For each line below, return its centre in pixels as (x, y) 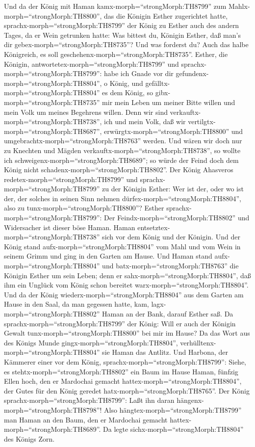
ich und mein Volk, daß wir (145, 121)
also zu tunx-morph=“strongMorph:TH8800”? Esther (84, 208)
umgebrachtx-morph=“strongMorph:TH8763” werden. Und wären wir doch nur (123, 141)
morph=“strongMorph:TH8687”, (53, 131)
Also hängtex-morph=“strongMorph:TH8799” (173, 409)
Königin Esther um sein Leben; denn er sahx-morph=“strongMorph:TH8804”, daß (127, 275)
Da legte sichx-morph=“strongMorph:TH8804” (173, 429)
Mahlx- (239, 6)
